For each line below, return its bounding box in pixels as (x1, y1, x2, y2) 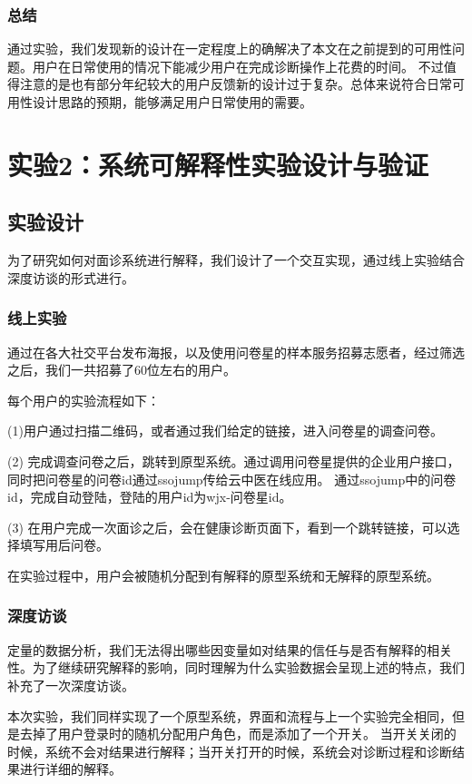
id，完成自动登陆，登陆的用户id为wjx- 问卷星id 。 (7, 487, 292, 506)
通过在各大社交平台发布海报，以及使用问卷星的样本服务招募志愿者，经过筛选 (7, 342, 465, 361)
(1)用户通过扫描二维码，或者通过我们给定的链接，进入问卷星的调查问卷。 (7, 421, 443, 440)
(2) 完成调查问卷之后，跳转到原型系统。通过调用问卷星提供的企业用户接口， (7, 451, 460, 470)
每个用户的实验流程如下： (7, 390, 160, 409)
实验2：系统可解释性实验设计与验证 (7, 145, 429, 182)
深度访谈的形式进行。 (7, 268, 134, 287)
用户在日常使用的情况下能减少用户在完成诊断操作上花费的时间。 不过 (32, 56, 444, 75)
